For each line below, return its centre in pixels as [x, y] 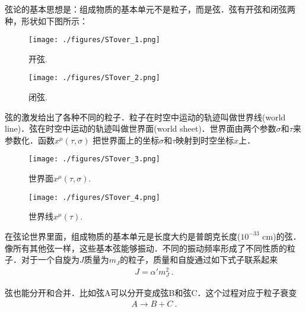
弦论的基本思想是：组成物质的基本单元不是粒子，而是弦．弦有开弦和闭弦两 [150, 9]
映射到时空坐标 [205, 140]
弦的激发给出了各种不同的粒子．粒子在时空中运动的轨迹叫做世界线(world [145, 117]
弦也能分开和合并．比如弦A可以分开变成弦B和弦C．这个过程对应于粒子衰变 [151, 293]
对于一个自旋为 [50, 260]
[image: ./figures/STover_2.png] [94, 78]
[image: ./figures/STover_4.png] [94, 197]
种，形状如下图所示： [46, 20]
